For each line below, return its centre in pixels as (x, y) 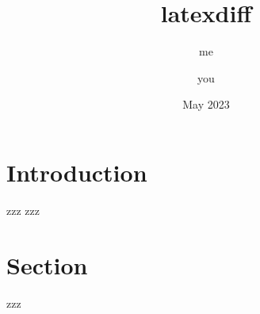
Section (47, 264)
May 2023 (206, 104)
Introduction (77, 172)
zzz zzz (23, 210)
